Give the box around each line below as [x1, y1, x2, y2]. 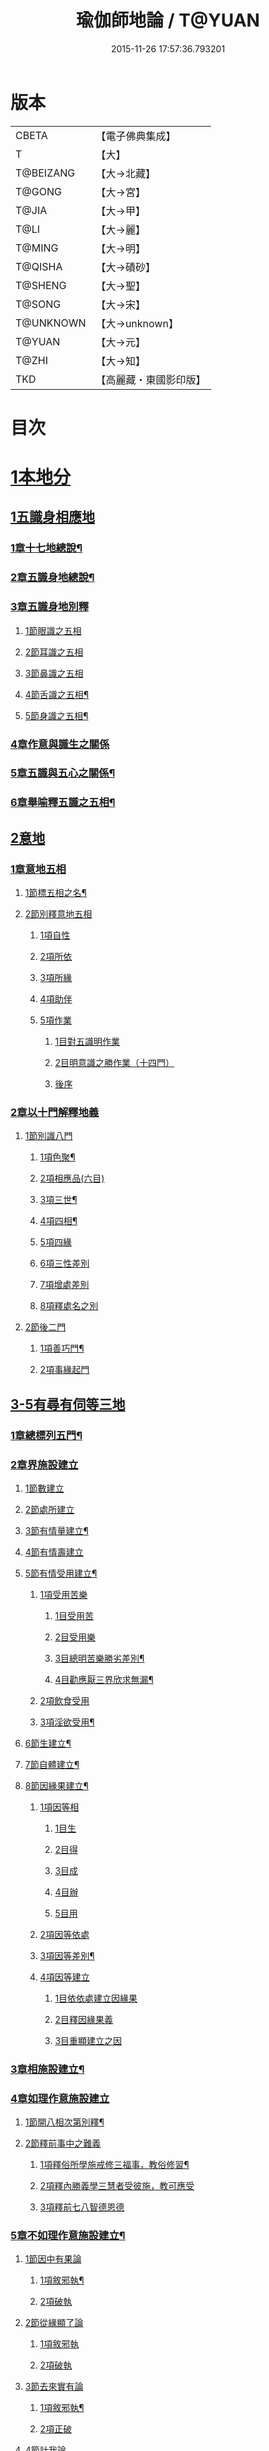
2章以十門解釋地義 [10, 1105, 100, 1119]
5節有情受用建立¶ [24, 1567, 98, 1579]
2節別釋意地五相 [24, 908, 93, 920]
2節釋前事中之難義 [24, 2137, 102, 2150]
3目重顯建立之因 [54, 2034, 123, 2046]
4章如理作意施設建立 [10, 2091, 110, 2105]
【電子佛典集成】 [95, 129, 177, 143]
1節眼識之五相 [24, 624, 82, 636]
